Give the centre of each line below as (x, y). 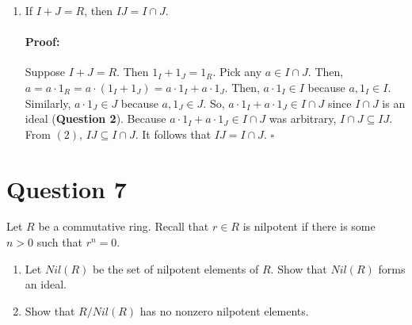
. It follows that (173, 134)
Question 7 (67, 188)
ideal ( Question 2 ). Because (95, 119)
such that (59, 242)
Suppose (45, 72)
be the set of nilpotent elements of (175, 268)
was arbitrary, (303, 119)
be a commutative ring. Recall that (124, 226)
